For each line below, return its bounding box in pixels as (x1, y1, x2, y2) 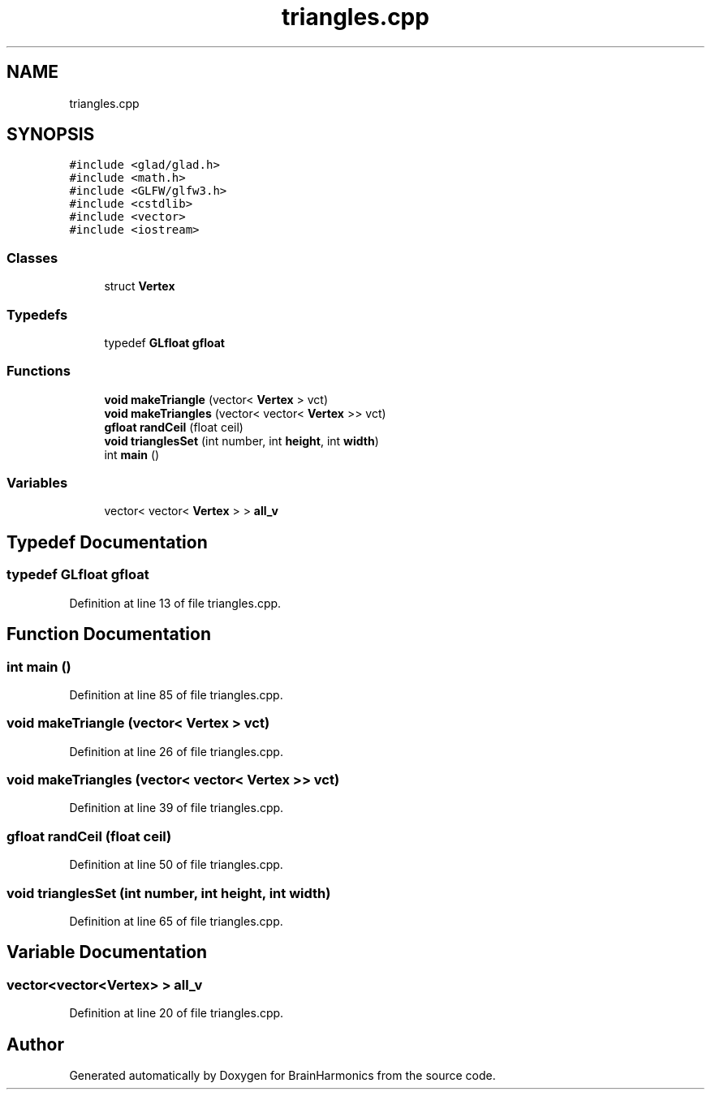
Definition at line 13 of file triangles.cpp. (69, 595, 282, 610)
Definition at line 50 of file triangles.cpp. (69, 857, 283, 872)
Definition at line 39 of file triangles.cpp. (69, 801, 284, 815)
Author (6, 1034, 64, 1055)
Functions (6, 363, 71, 380)
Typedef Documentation (6, 531, 208, 552)
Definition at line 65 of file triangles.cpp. (69, 913, 283, 928)
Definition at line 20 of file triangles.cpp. (69, 1006, 284, 1021)
